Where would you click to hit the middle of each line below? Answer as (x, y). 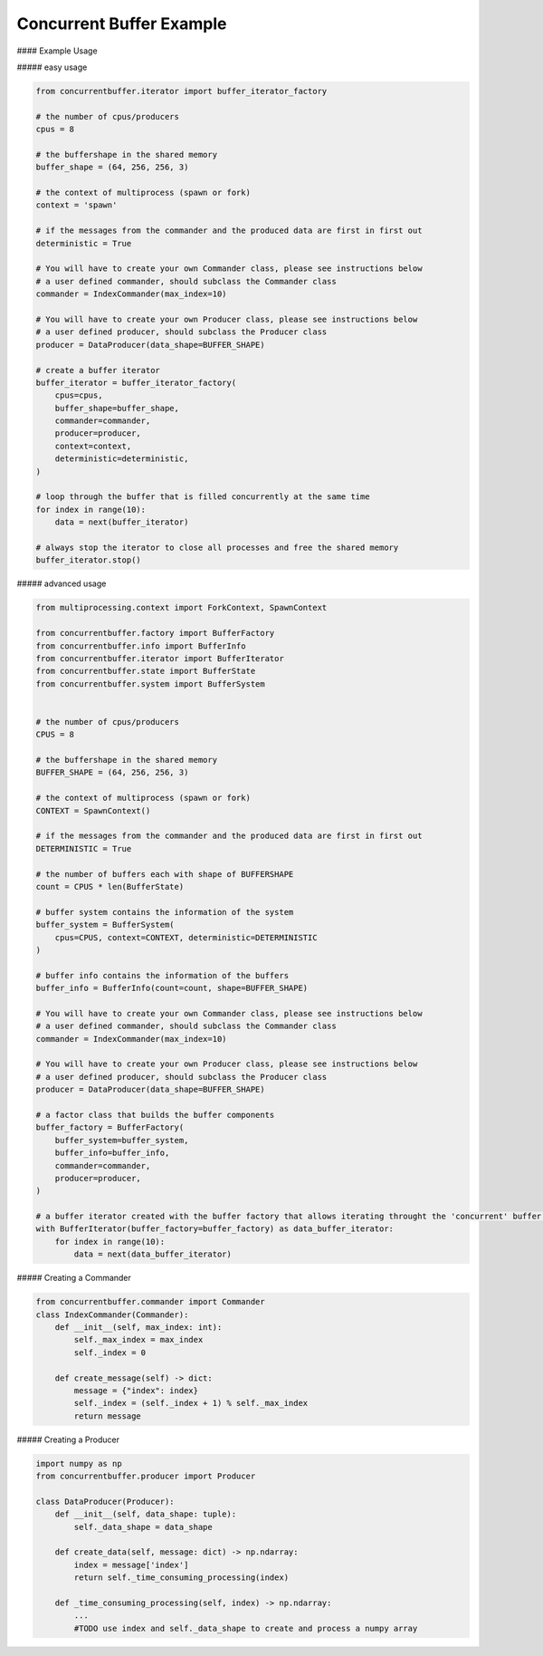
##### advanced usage (62, 583)
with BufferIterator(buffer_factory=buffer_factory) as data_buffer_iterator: (214, 1229)
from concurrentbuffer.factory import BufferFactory (155, 633)
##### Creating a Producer (68, 1439)
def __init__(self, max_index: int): (138, 1328)
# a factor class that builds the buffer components (155, 1115)
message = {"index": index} (136, 1390)
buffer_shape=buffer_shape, (117, 408)
